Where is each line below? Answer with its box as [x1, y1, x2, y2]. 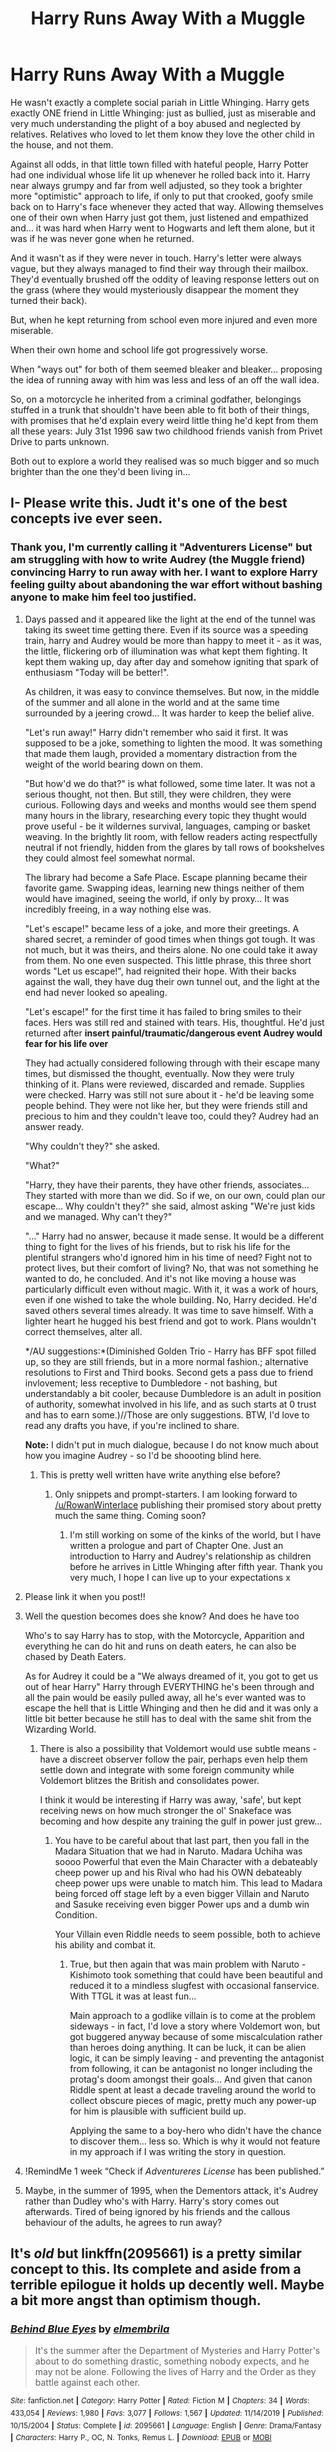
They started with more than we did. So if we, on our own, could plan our [24, 1189, 326, 1201]
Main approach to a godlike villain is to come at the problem [69, 2009, 316, 2021]
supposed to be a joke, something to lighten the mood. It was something [24, 737, 323, 749]
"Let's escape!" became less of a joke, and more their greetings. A [24, 922, 300, 934]
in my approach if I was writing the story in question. [69, 2145, 287, 2157]
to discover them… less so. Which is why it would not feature [69, 2135, 321, 2147]
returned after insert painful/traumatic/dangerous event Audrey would [24, 1027, 323, 1039]
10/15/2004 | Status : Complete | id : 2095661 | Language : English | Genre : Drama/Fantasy [10, 2420, 322, 2431]
